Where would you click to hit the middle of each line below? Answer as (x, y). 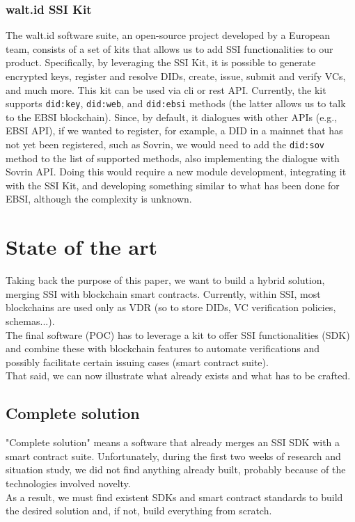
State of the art (82, 247)
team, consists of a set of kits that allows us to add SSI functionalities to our (169, 48)
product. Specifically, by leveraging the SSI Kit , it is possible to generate (161, 62)
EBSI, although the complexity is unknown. (99, 199)
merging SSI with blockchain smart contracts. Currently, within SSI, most (163, 293)
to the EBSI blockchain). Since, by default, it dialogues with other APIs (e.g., (172, 117)
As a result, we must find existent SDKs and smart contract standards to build (174, 497)
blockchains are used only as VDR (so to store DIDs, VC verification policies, (171, 307)
